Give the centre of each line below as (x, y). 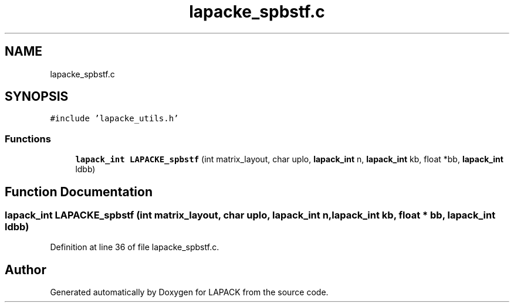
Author (26, 270)
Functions (28, 139)
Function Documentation (79, 192)
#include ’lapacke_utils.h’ (114, 119)
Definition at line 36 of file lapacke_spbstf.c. (135, 247)
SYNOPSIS (37, 97)
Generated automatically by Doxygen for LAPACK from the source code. (189, 292)
